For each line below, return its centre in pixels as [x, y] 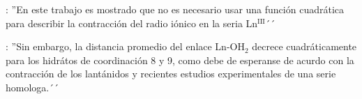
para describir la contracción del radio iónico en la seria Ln [132, 23]
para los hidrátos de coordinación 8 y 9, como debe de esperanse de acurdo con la [180, 60]
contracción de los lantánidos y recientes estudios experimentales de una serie [171, 74]
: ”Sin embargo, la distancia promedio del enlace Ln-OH [125, 46]
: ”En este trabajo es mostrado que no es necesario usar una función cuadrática [175, 9]
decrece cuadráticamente [304, 46]
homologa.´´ [32, 87]
